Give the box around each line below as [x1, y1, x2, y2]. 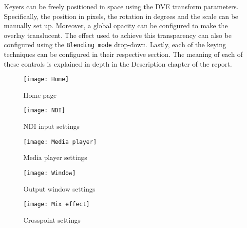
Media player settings [23, 152, 87, 162]
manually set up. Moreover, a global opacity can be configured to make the [4, 20, 228, 31]
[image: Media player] [23, 138, 97, 145]
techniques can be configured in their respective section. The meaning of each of [4, 49, 243, 59]
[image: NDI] [23, 107, 65, 114]
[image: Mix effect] [23, 201, 90, 208]
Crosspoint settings [23, 214, 81, 225]
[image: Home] [23, 76, 69, 83]
